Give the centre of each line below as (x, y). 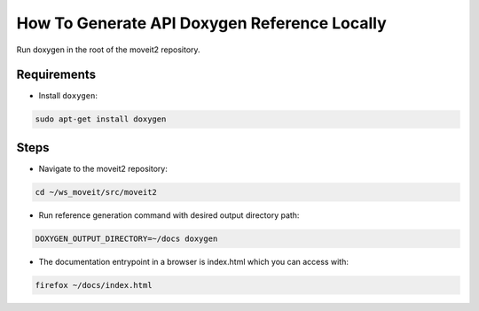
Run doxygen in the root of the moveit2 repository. (108, 50)
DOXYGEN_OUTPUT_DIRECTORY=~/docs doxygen (126, 238)
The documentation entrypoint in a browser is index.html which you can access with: (194, 261)
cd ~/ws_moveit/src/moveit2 (96, 192)
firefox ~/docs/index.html (94, 285)
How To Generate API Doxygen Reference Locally (202, 23)
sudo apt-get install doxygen (101, 119)
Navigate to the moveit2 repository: (103, 168)
